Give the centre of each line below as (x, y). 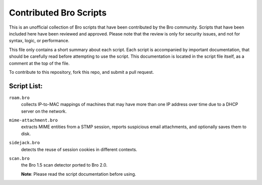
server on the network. (44, 111)
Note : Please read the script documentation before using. (79, 174)
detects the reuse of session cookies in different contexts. (79, 149)
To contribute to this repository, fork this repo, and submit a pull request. (82, 72)
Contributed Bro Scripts (58, 13)
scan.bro (19, 158)
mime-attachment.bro (33, 120)
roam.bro (19, 98)
